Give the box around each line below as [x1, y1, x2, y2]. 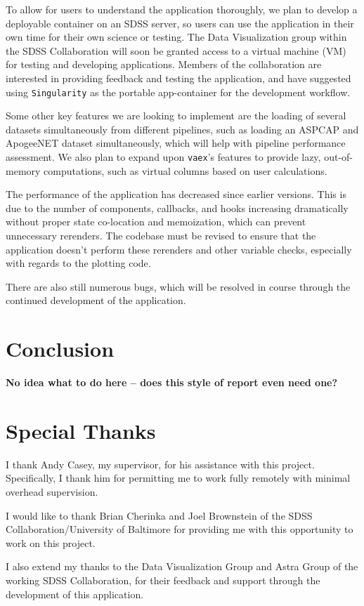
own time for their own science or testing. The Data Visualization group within [6, 29, 347, 44]
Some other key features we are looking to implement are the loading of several [6, 108, 346, 123]
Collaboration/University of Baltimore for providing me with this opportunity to [6, 522, 353, 536]
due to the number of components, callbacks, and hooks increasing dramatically [6, 200, 349, 215]
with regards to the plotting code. [6, 256, 151, 270]
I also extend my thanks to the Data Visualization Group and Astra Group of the [6, 559, 358, 574]
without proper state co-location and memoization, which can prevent [6, 214, 306, 229]
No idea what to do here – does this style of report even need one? [6, 375, 338, 390]
